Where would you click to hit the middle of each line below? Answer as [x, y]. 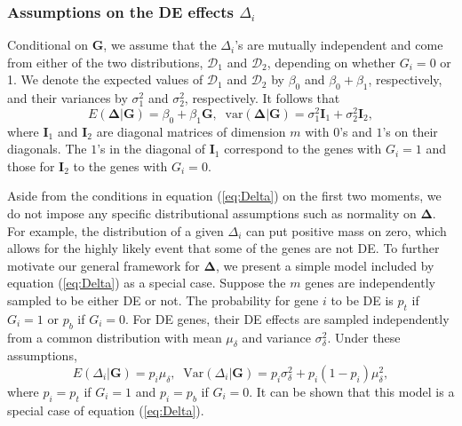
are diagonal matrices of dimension [191, 131]
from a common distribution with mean [115, 337]
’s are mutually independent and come [339, 45]
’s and [356, 131]
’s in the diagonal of [151, 149]
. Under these [364, 337]
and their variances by [68, 98]
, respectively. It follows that [262, 98]
